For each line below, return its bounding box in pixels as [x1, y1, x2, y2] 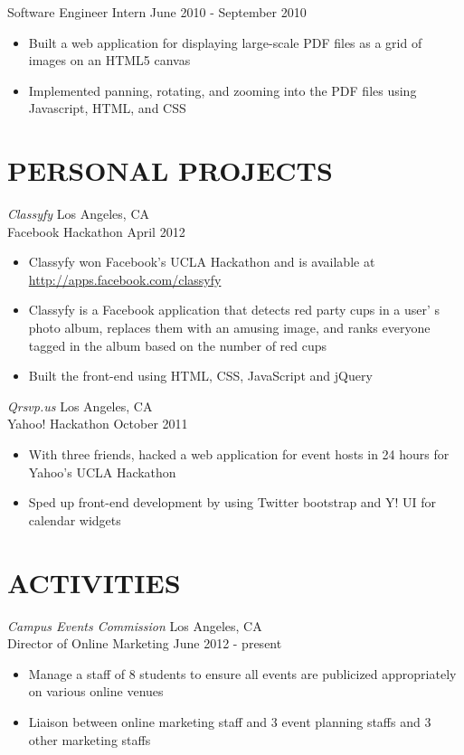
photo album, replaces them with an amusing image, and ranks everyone [28, 318, 431, 337]
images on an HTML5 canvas [28, 51, 191, 70]
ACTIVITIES [7, 563, 181, 600]
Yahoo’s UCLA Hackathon [28, 462, 176, 481]
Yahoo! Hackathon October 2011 [7, 414, 188, 433]
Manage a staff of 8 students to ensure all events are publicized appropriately [28, 664, 457, 683]
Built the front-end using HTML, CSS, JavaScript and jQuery [28, 366, 373, 385]
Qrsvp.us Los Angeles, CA [7, 396, 153, 415]
